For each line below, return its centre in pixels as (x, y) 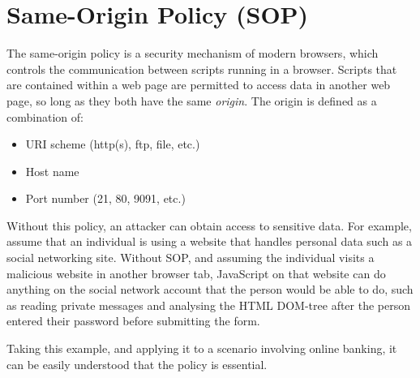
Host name (52, 171)
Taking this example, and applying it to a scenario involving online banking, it (202, 348)
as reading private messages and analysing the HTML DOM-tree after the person (209, 305)
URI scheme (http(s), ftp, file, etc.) (113, 144)
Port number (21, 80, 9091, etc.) (105, 198)
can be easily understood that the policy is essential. (137, 364)
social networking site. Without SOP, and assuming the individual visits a (191, 258)
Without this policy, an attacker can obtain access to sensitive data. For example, (209, 225)
